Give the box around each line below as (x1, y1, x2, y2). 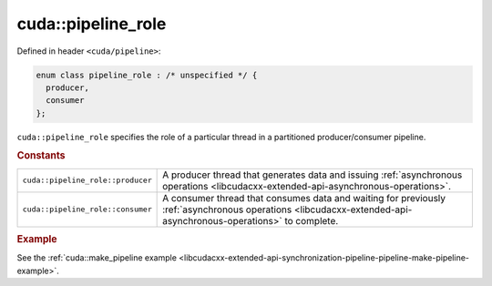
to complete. (283, 214, 339, 227)
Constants (16, 149, 66, 162)
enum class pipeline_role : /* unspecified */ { (36, 69, 258, 80)
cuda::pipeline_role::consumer (22, 205, 152, 214)
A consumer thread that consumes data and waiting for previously (162, 191, 446, 204)
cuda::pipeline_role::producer (22, 176, 152, 186)
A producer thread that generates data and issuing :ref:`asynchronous (162, 169, 463, 181)
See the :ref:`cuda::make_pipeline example (16, 252, 178, 263)
